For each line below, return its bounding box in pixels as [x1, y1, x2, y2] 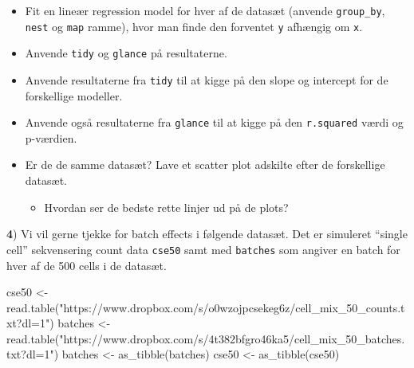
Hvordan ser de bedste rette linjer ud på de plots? [44, 198, 289, 215]
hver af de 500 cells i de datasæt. [6, 256, 167, 273]
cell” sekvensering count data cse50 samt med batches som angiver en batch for [6, 241, 400, 257]
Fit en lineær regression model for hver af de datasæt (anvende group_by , [25, 2, 385, 18]
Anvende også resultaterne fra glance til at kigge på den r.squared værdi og [25, 114, 404, 131]
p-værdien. [25, 129, 77, 146]
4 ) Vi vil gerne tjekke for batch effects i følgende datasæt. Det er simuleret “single [6, 225, 408, 242]
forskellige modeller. [25, 87, 123, 104]
